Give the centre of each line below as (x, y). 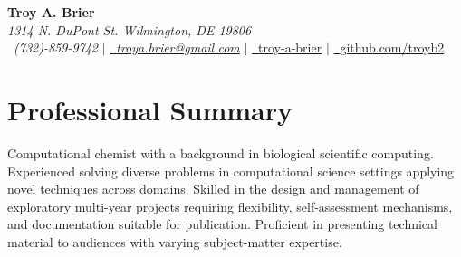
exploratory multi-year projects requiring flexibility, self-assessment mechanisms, (230, 206)
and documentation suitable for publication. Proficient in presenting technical (222, 224)
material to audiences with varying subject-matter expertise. (175, 241)
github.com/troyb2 (392, 48)
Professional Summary (150, 109)
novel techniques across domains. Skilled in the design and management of (213, 189)
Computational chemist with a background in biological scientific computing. (221, 152)
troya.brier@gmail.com (178, 48)
